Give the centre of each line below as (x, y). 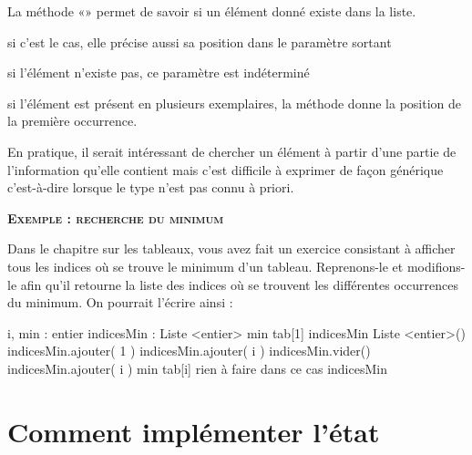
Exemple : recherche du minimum (116, 217)
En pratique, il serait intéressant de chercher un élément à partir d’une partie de (232, 151)
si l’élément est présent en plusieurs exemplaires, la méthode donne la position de (235, 103)
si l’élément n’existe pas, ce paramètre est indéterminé (159, 72)
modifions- (436, 266)
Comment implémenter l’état (194, 431)
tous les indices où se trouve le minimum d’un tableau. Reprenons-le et (205, 266)
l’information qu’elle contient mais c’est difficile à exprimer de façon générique (226, 169)
